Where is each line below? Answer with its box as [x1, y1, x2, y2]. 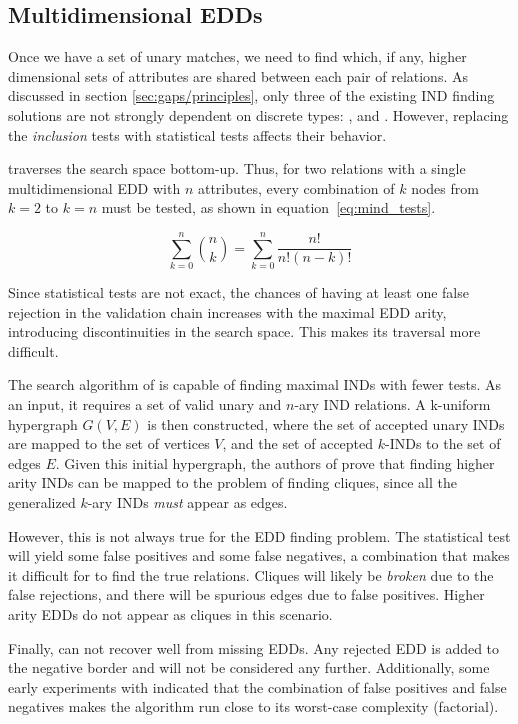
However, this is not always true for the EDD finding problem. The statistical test [8, 525, 511, 546]
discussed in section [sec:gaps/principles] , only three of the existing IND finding [8, 85, 495, 106]
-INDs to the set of [385, 433, 501, 454]
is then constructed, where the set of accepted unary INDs [147, 413, 505, 434]
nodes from [411, 177, 479, 198]
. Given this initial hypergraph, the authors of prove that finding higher [55, 452, 495, 473]
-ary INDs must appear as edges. [87, 492, 288, 513]
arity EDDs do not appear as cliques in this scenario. [8, 603, 333, 624]
